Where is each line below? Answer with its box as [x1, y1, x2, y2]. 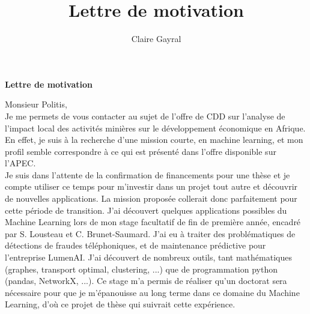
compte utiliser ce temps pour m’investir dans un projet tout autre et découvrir [5, 180, 298, 193]
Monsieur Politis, [5, 98, 67, 110]
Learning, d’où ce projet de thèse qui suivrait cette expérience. [5, 298, 236, 310]
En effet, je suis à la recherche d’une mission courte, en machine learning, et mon [5, 133, 303, 146]
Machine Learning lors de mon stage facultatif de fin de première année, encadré [5, 216, 301, 228]
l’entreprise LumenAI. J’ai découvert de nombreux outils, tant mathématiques [5, 251, 292, 264]
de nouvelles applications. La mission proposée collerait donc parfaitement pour [5, 192, 297, 205]
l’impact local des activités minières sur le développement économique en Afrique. [5, 121, 306, 134]
